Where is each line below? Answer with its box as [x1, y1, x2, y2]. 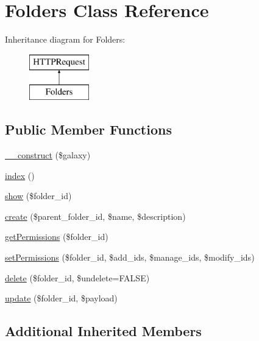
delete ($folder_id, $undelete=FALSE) [5, 271, 150, 284]
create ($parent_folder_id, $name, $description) [5, 209, 186, 222]
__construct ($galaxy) [5, 149, 91, 161]
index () [5, 169, 35, 181]
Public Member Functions [5, 120, 172, 139]
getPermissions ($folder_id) [5, 230, 108, 243]
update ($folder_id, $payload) [5, 292, 118, 304]
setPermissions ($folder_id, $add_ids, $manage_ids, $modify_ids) [5, 251, 255, 264]
